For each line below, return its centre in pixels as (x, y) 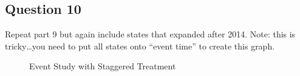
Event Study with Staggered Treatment (103, 66)
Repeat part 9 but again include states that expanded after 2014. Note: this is (150, 34)
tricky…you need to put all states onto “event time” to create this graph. (140, 46)
